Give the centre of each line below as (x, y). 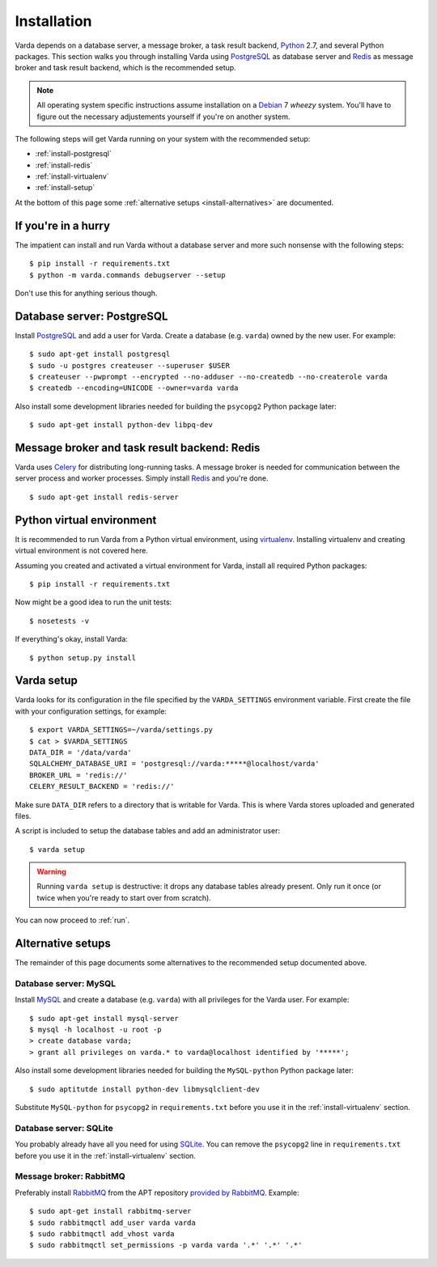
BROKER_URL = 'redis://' (78, 775)
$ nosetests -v (59, 621)
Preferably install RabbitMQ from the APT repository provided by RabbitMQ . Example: (157, 1193)
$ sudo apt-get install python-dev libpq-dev (121, 425)
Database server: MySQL (66, 983)
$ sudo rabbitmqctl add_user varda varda (112, 1223)
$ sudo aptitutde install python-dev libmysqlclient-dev (145, 1089)
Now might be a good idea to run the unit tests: (93, 602)
